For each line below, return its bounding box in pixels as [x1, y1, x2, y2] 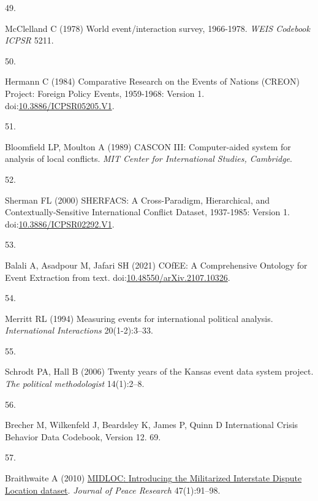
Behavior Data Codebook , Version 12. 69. [5, 430, 161, 443]
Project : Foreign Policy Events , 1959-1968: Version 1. [5, 86, 205, 99]
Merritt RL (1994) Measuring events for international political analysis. [5, 312, 273, 324]
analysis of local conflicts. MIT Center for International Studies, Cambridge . [5, 152, 292, 165]
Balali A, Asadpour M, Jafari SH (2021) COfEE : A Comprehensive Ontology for [5, 258, 308, 271]
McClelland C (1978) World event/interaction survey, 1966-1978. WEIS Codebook [5, 21, 310, 34]
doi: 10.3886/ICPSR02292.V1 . [5, 217, 115, 230]
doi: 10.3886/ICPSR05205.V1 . [5, 99, 115, 112]
